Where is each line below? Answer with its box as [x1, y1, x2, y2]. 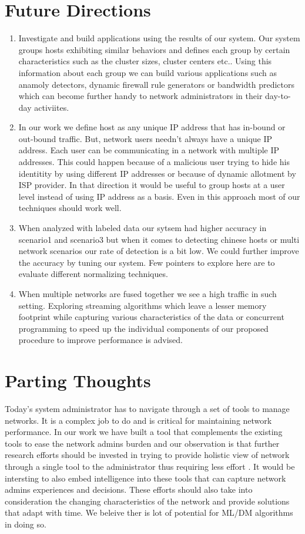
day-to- [265, 90, 291, 102]
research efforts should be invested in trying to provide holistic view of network [5, 449, 290, 461]
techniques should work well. [18, 202, 122, 214]
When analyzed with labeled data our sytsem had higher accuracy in [18, 222, 267, 234]
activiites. [34, 101, 69, 113]
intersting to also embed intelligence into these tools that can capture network [5, 472, 286, 484]
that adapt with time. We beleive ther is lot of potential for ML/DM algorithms [5, 506, 293, 519]
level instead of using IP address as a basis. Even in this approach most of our [18, 190, 300, 202]
